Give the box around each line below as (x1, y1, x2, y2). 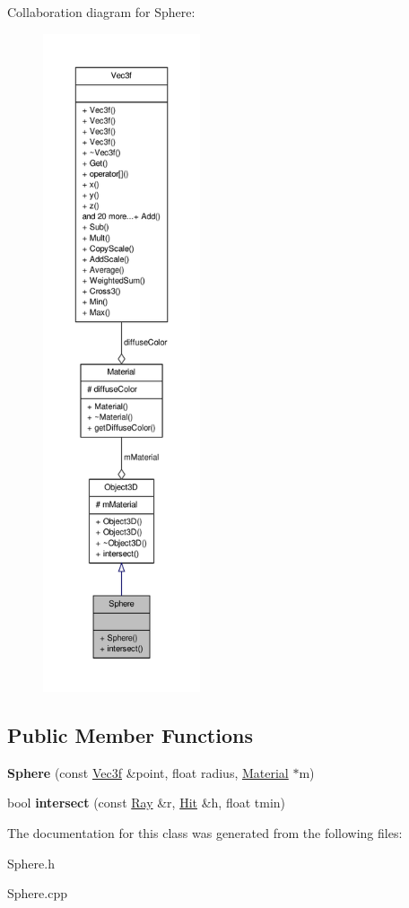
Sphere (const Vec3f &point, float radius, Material (7, 763, 289, 781)
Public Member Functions (7, 720, 253, 748)
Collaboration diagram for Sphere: (7, 3, 196, 21)
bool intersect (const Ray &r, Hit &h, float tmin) (7, 793, 286, 812)
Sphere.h (7, 853, 55, 872)
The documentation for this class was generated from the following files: (7, 823, 403, 842)
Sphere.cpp (7, 884, 67, 903)
